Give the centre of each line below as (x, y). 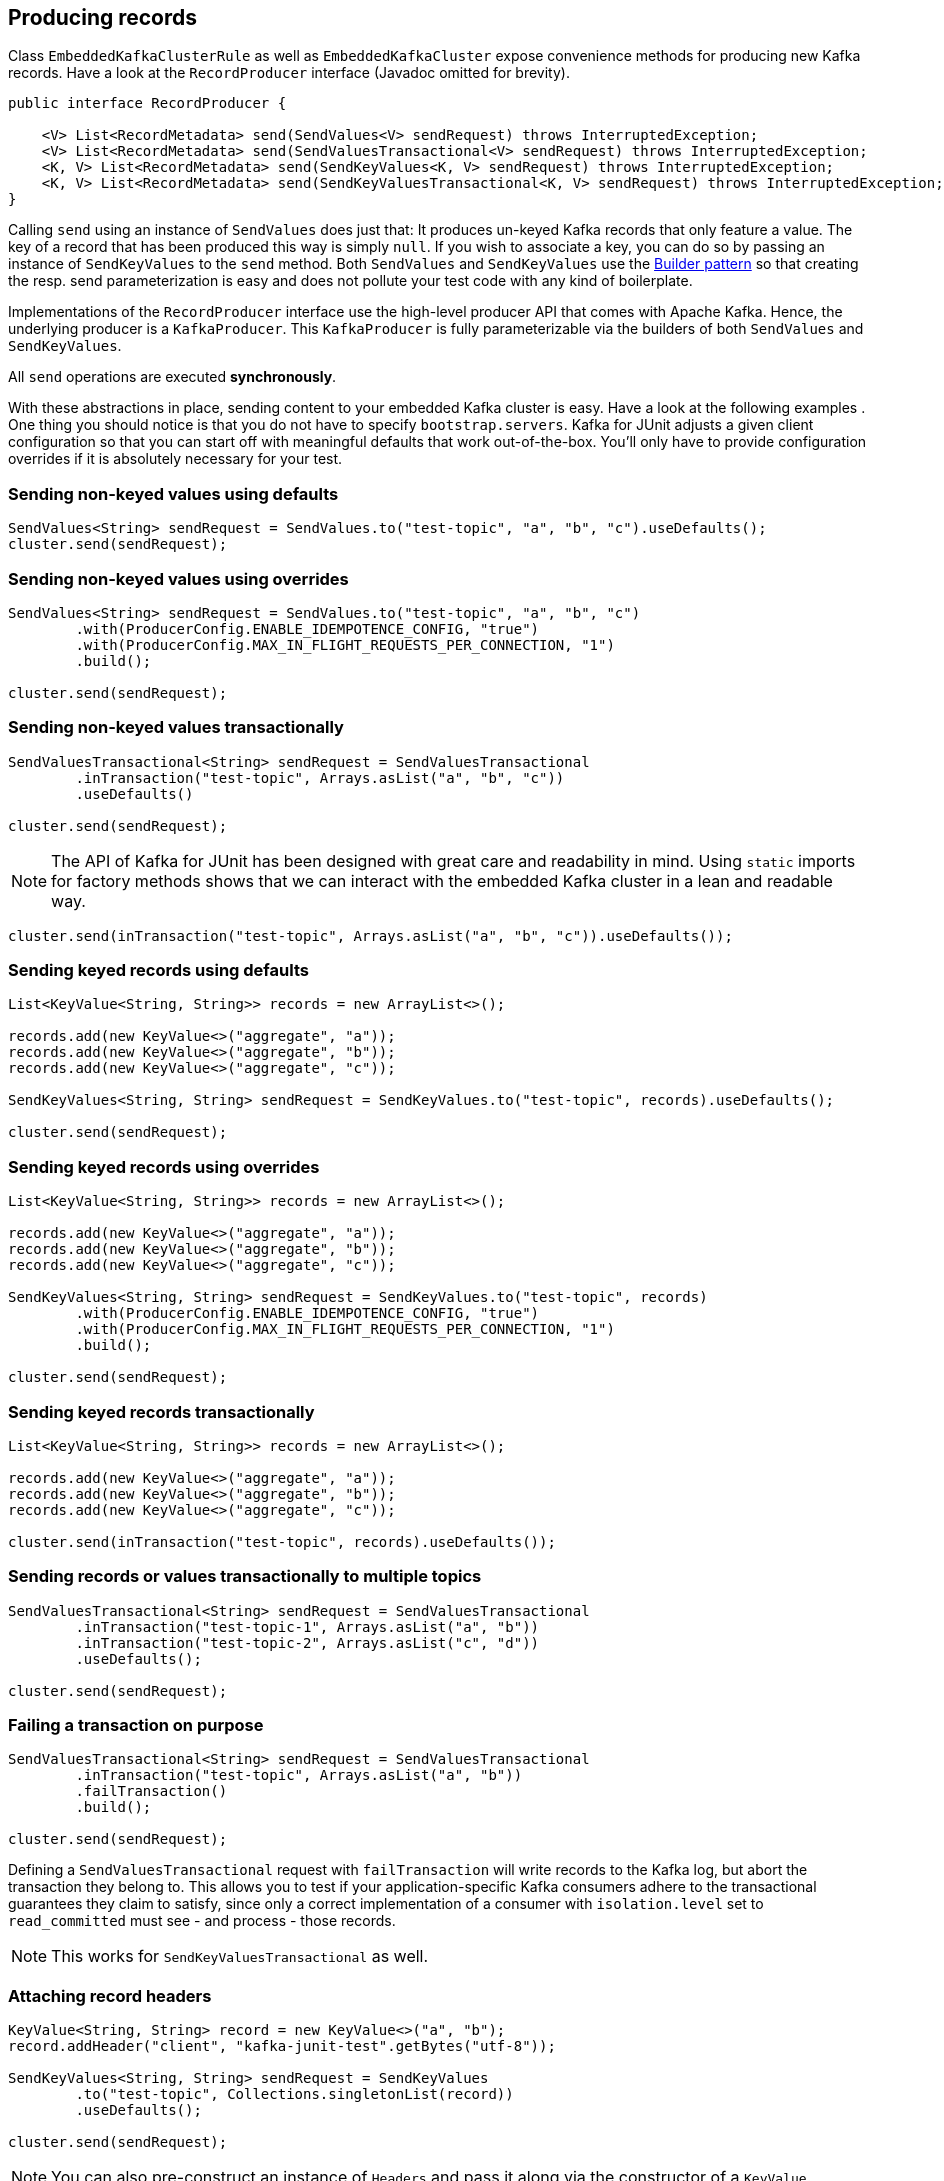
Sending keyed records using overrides (164, 1166)
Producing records (103, 17)
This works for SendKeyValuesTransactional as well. (240, 1956)
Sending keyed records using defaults (158, 970)
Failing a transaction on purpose (136, 1725)
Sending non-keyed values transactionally (176, 727)
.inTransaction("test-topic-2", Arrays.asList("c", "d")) (307, 1642)
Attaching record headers (110, 1995)
